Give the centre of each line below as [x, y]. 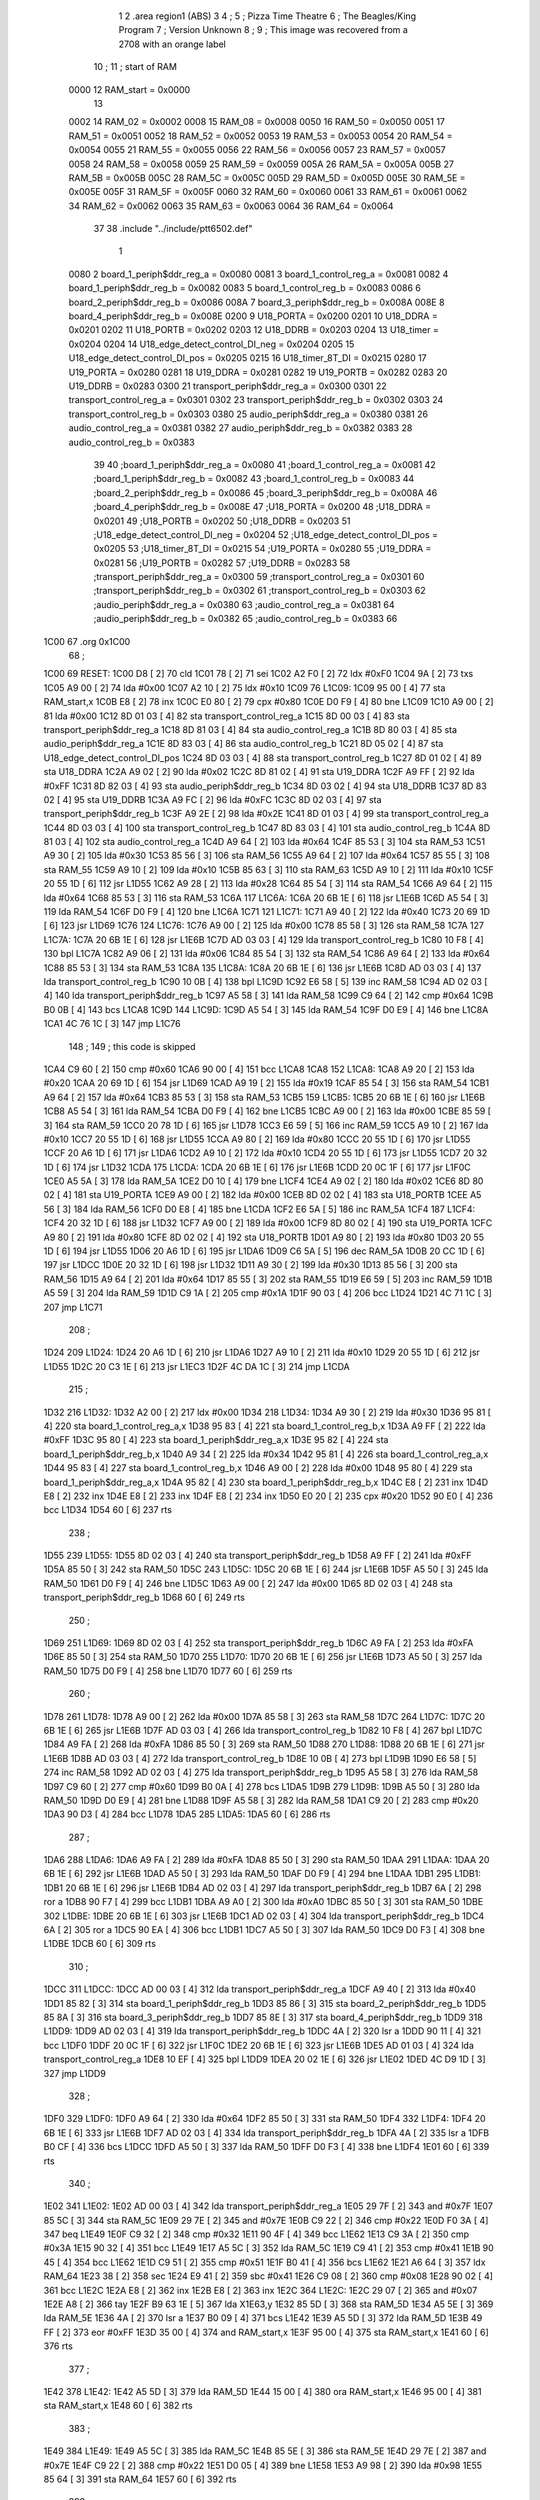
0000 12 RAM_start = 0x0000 [129, 89]
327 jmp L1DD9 [75, 2073]
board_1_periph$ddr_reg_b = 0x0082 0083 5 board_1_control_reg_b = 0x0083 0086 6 [245, 288]
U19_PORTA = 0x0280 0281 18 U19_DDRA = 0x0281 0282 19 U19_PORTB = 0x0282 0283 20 [258, 372]
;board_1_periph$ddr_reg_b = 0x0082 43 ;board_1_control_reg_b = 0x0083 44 [254, 479]
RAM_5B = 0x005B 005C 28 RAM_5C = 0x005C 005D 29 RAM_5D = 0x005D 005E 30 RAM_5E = [267, 177]
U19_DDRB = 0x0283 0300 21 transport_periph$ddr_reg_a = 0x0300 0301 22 [227, 386]
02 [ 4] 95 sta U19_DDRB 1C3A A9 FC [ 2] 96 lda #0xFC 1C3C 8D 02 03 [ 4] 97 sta [212, 799]
